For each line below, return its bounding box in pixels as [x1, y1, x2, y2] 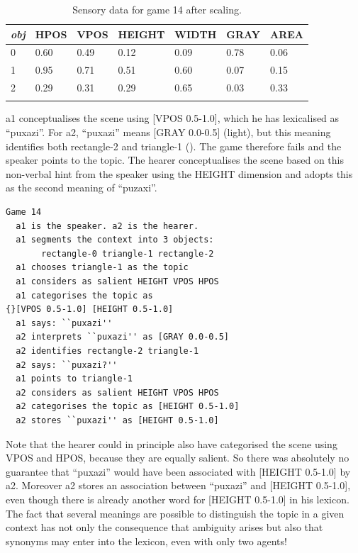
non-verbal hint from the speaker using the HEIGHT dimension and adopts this [6, 166, 353, 181]
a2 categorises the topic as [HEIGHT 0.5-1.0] [16, 401, 240, 412]
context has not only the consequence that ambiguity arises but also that [6, 520, 323, 535]
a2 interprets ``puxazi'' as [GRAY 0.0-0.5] [16, 332, 229, 342]
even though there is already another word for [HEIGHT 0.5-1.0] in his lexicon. [6, 491, 349, 506]
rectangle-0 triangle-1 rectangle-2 [41, 248, 214, 259]
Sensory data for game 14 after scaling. [72, 2, 242, 16]
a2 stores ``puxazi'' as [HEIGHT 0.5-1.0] [16, 415, 219, 425]
